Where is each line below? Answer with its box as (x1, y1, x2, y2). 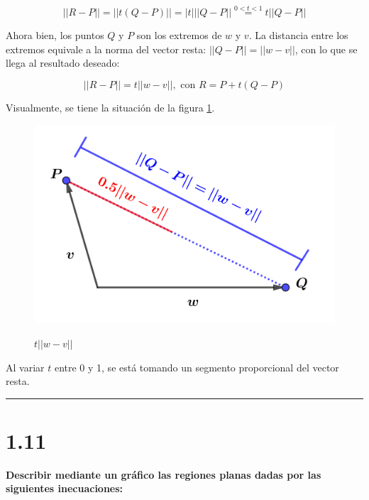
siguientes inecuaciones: (6, 481, 123, 496)
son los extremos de (136, 28, 222, 43)
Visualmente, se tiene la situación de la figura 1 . (6, 100, 215, 114)
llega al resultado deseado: (6, 55, 120, 70)
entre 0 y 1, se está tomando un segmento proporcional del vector (54, 359, 339, 374)
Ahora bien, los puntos (6, 28, 104, 43)
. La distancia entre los (248, 28, 348, 43)
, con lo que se (294, 41, 358, 56)
